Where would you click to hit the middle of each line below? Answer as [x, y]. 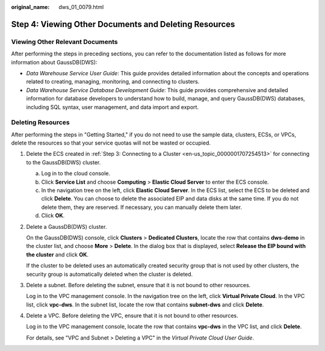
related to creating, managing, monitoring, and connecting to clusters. [113, 82]
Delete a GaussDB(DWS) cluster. [67, 226]
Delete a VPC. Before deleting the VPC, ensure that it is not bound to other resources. [132, 315]
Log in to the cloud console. [76, 173]
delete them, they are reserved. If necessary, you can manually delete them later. [141, 207]
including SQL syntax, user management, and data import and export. [112, 107]
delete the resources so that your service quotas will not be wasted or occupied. [111, 143]
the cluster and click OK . [57, 254]
